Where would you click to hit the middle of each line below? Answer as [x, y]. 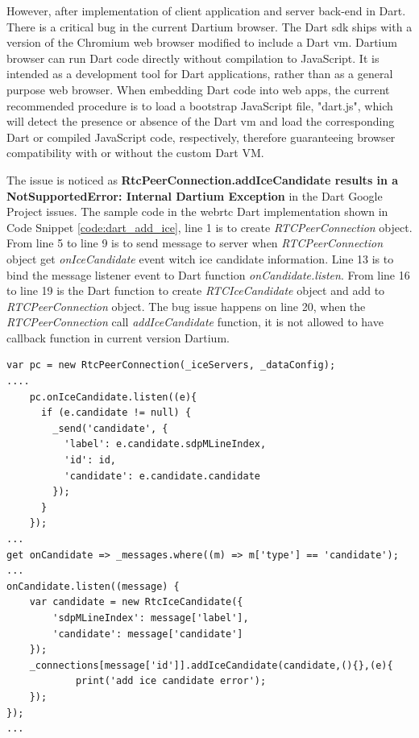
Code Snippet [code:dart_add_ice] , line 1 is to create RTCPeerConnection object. [209, 227]
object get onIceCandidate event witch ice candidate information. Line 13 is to [200, 258]
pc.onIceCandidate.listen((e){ [113, 397]
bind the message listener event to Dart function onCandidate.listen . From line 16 [208, 274]
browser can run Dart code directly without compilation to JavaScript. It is [193, 58]
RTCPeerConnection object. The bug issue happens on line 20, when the [186, 306]
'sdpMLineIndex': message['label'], [151, 618]
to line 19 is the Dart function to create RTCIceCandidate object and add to [196, 290]
